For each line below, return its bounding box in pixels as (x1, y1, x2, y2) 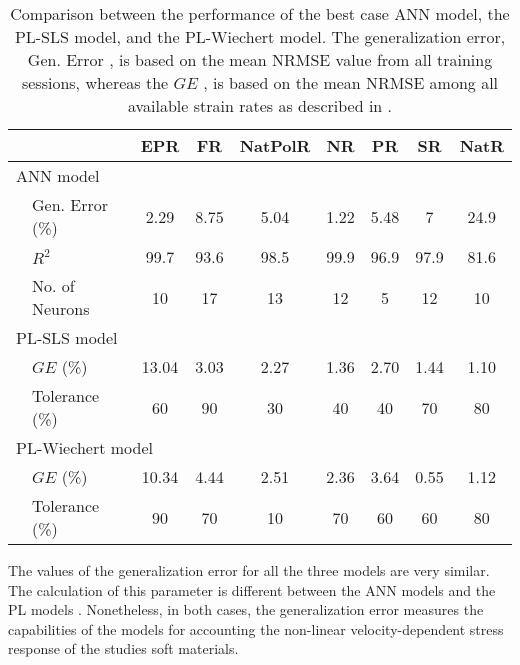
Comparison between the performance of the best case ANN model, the (10, 2, 510, 25)
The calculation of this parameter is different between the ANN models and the (8, 579, 496, 600)
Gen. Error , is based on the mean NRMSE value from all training (27, 48, 493, 71)
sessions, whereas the (21, 71, 169, 94)
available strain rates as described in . (127, 94, 393, 117)
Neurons (32, 297, 90, 320)
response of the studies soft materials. (8, 638, 239, 659)
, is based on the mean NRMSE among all (203, 71, 499, 94)
